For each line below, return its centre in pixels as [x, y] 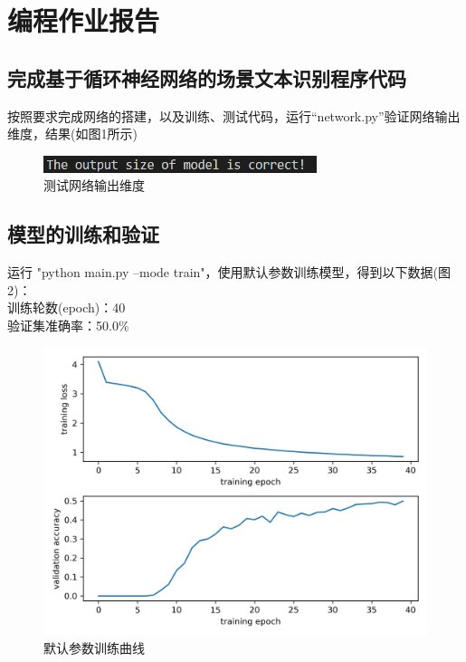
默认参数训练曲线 [94, 648]
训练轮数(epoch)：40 [67, 307]
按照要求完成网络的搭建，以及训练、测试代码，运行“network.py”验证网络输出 [234, 115]
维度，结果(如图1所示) [72, 134]
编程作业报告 [84, 20]
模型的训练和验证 [83, 234]
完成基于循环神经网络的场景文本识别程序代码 [207, 77]
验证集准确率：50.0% [68, 326]
